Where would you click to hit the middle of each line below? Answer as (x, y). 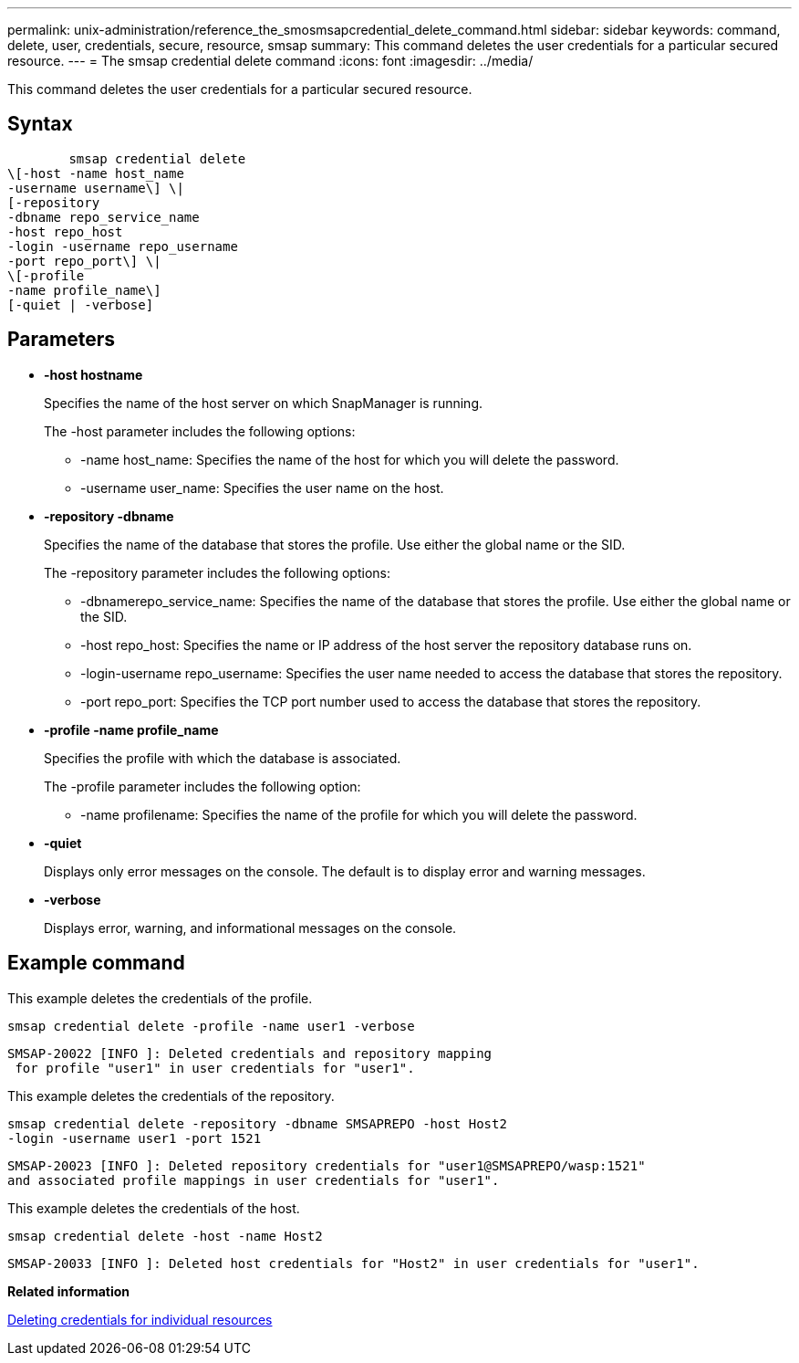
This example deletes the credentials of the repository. (171, 1096)
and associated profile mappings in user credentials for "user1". (254, 1180)
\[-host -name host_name (96, 173)
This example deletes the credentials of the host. (154, 1208)
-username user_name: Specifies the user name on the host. (262, 488)
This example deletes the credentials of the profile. (160, 998)
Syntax (40, 124)
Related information (69, 1291)
